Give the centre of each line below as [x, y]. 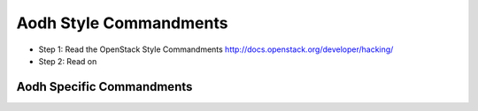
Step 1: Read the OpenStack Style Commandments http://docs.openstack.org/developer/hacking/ [216, 49]
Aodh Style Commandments [122, 23]
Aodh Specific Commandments [104, 87]
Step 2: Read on [68, 61]
